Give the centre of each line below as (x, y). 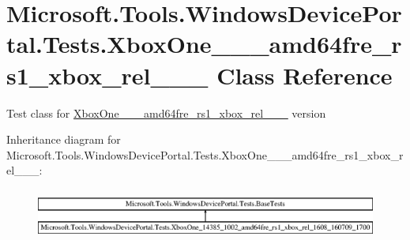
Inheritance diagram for (64, 139)
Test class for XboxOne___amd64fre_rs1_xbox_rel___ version (166, 112)
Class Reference (305, 75)
